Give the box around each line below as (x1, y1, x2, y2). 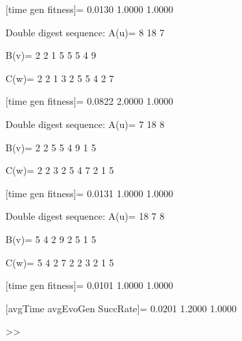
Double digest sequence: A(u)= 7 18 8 (5, 116, 165, 131)
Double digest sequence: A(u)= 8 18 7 (5, 25, 165, 39)
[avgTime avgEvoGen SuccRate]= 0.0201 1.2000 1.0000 (5, 301, 237, 315)
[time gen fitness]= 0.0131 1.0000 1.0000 (5, 186, 174, 200)
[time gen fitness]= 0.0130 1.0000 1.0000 (5, 2, 174, 16)
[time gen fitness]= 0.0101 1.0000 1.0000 (5, 278, 174, 292)
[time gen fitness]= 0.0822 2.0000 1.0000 (5, 94, 174, 108)
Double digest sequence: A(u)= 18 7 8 (5, 209, 165, 223)
